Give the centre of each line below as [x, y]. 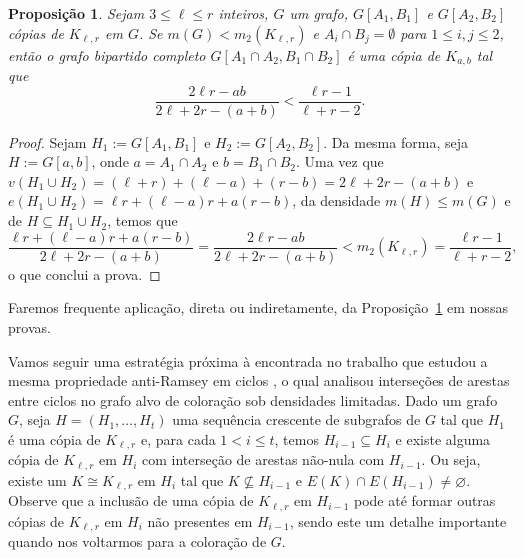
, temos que [142, 220]
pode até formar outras [424, 500]
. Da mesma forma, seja [395, 141]
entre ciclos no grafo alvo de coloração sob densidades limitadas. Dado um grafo [253, 399]
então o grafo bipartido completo [107, 54]
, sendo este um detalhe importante [398, 520]
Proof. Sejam [47, 141]
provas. [29, 326]
